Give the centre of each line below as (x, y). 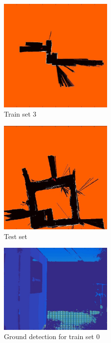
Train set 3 (20, 114)
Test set (16, 236)
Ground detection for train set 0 (52, 336)
